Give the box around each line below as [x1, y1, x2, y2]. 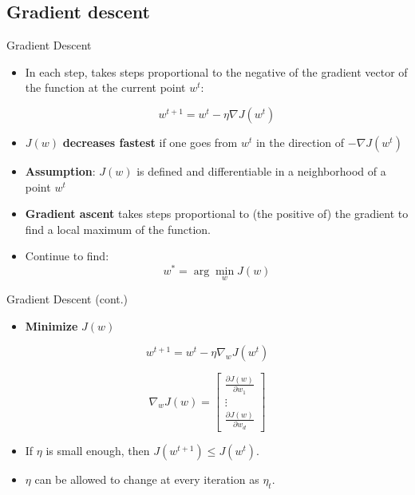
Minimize [25, 317, 78, 334]
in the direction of [255, 133, 345, 150]
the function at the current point [25, 79, 186, 96]
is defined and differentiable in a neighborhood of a [136, 162, 386, 179]
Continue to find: [25, 247, 109, 264]
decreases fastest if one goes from [62, 133, 238, 150]
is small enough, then [45, 442, 150, 458]
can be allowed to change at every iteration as [34, 470, 259, 487]
